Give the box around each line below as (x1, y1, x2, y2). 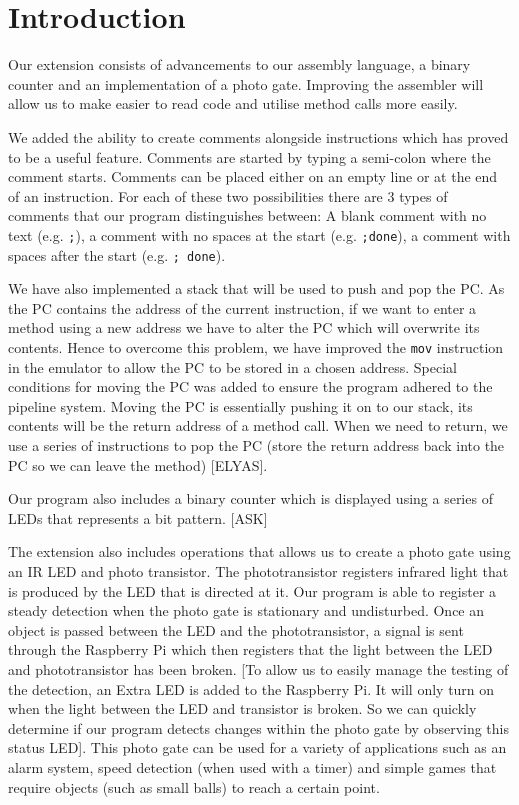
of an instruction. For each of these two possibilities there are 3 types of (8, 185, 448, 206)
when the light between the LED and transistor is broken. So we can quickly (8, 698, 477, 719)
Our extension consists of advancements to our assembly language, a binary (8, 54, 471, 75)
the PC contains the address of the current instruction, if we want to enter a (8, 297, 477, 318)
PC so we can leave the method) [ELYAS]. (8, 454, 268, 475)
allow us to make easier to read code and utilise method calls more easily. (8, 93, 458, 114)
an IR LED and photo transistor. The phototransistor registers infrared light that (8, 560, 509, 581)
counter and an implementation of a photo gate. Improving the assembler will (8, 73, 484, 94)
